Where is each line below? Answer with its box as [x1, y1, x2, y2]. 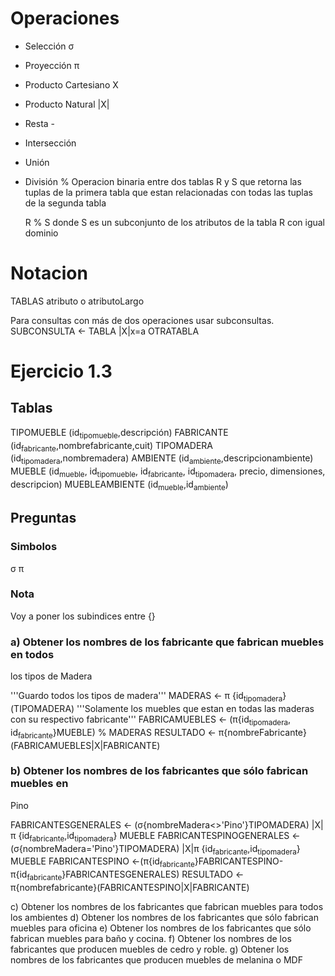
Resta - [24, 117, 56, 129]
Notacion [10, 262, 88, 285]
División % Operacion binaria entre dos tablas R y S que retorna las [24, 175, 302, 187]
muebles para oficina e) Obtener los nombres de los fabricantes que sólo [10, 922, 312, 934]
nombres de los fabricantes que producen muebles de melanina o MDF [10, 954, 303, 966]
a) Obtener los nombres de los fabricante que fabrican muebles [10, 635, 325, 649]
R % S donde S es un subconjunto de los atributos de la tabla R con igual [24, 216, 326, 228]
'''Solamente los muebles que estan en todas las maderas [76, 702, 315, 714]
